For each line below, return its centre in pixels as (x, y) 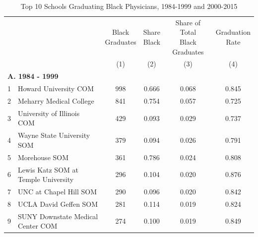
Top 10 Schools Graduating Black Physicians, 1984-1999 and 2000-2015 (129, 6)
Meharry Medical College (56, 101)
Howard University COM (56, 89)
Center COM (38, 226)
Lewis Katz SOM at (48, 169)
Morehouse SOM (43, 157)
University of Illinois (49, 113)
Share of (188, 22)
